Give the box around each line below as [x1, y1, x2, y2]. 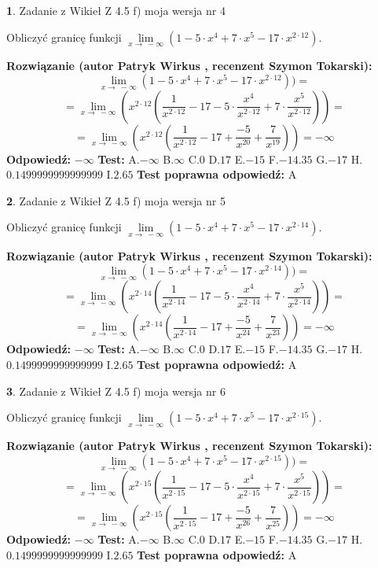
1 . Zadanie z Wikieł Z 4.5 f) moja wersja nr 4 [6, 2, 226, 18]
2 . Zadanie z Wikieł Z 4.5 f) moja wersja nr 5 [6, 192, 226, 208]
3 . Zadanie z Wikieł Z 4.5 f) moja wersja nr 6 [6, 382, 226, 399]
